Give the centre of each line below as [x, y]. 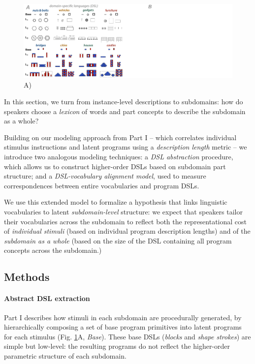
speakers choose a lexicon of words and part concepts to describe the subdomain [125, 111]
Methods [27, 277]
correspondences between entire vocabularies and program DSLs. [102, 185]
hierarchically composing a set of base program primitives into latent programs [123, 327]
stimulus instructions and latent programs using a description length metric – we [126, 147]
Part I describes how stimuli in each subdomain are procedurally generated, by [123, 317]
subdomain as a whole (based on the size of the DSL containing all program [118, 240]
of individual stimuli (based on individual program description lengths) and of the [127, 231]
